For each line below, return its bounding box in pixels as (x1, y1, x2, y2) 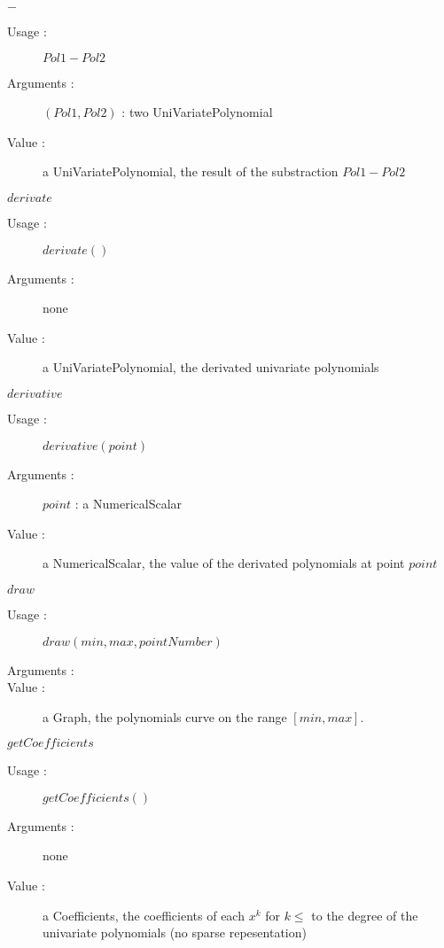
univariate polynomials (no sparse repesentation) (43, 923, 307, 942)
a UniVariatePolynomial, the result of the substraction (43, 162, 339, 181)
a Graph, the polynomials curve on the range (43, 707, 287, 726)
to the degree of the (311, 905, 418, 924)
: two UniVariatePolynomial (121, 103, 273, 121)
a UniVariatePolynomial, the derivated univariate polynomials (43, 358, 379, 377)
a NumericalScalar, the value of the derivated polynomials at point (43, 554, 405, 572)
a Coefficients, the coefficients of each (43, 905, 245, 924)
